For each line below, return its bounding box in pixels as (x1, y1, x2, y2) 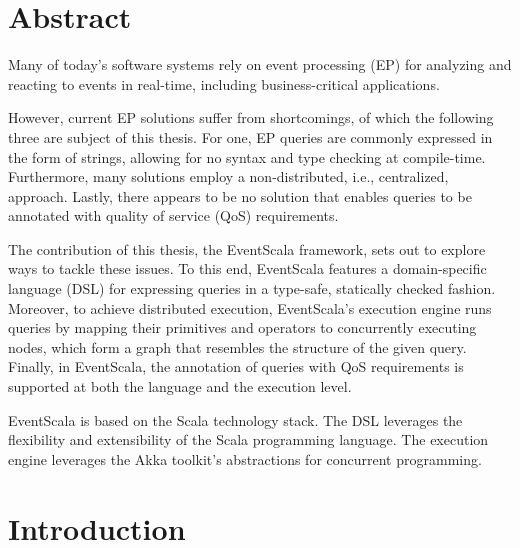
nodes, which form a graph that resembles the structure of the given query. (8, 336, 467, 357)
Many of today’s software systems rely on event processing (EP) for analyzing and (8, 54, 512, 75)
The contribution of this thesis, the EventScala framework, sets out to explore (8, 238, 486, 259)
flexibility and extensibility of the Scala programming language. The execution (8, 429, 489, 450)
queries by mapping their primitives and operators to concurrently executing (8, 317, 477, 338)
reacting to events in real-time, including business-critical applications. (8, 73, 440, 94)
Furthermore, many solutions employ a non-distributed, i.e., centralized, (8, 166, 449, 187)
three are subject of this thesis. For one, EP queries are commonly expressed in (8, 126, 493, 147)
